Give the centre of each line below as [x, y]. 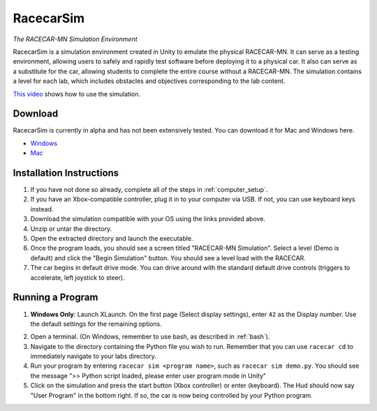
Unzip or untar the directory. [71, 229]
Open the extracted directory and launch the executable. [112, 239]
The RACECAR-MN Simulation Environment [75, 39]
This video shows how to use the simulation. [77, 94]
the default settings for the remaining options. [96, 324]
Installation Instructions [66, 173]
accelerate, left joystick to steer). [77, 277]
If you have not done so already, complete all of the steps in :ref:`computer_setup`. [149, 190]
